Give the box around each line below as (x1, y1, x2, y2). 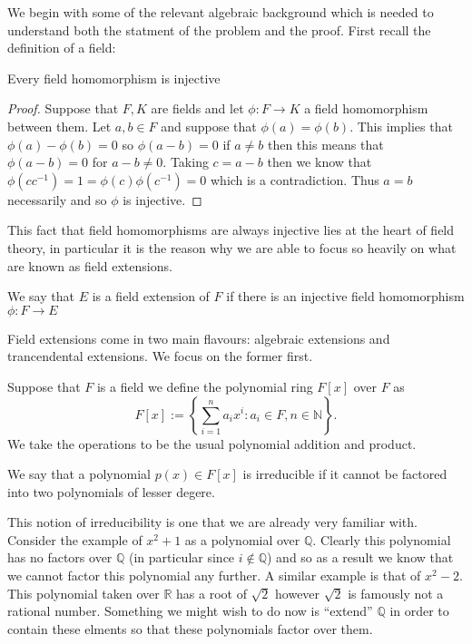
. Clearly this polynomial (312, 530, 451, 549)
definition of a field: (7, 38, 116, 57)
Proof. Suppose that (7, 99, 119, 118)
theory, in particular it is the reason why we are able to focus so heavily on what (7, 238, 457, 257)
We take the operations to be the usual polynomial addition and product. (7, 434, 417, 453)
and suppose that (161, 116, 257, 135)
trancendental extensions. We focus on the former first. (7, 346, 313, 366)
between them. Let (7, 116, 112, 135)
